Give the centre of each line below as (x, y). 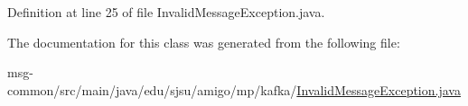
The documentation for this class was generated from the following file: (204, 42)
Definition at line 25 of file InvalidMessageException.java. (166, 12)
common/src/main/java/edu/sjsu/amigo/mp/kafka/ (152, 89)
